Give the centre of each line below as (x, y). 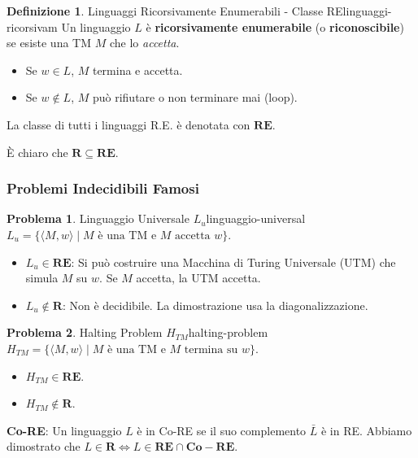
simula (42, 278)
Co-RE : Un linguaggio (64, 430)
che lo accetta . (144, 43)
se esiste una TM (49, 43)
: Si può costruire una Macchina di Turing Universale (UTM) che (233, 262)
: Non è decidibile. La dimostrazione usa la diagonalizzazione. (215, 305)
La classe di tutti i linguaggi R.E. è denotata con (128, 124)
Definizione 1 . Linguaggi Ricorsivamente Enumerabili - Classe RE (175, 11)
